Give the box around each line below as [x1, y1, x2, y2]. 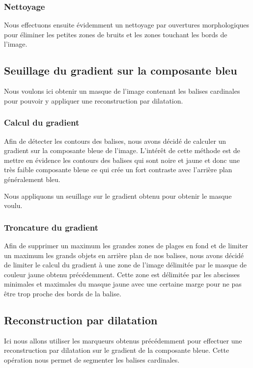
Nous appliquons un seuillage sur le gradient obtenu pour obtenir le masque [4, 190, 232, 201]
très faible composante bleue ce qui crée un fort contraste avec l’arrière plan [4, 164, 232, 175]
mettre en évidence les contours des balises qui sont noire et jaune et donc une [4, 155, 240, 165]
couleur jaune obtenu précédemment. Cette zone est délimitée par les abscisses [4, 269, 240, 279]
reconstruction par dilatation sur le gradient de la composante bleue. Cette [4, 345, 229, 355]
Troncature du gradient [4, 221, 99, 233]
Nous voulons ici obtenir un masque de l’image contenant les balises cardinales [4, 86, 240, 96]
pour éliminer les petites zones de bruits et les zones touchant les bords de [4, 29, 227, 39]
